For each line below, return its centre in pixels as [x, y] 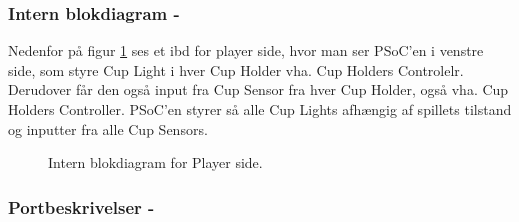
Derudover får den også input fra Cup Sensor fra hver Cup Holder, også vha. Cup [258, 89]
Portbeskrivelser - [81, 206]
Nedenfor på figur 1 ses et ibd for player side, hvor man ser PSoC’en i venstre [246, 50]
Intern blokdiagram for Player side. [155, 162]
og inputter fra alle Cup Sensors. [108, 128]
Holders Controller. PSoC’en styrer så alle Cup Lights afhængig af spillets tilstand [260, 109]
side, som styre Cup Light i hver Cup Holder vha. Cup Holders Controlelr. [236, 69]
